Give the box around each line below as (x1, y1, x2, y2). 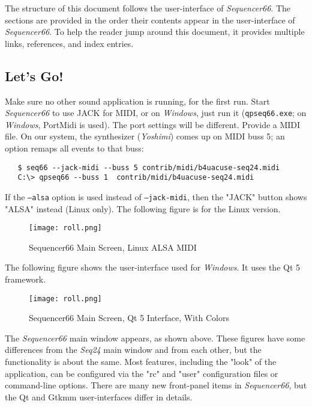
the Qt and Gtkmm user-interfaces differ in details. (5, 390, 193, 403)
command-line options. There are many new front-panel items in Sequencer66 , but (5, 379, 307, 391)
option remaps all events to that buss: (5, 142, 144, 155)
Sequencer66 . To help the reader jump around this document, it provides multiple (5, 25, 305, 38)
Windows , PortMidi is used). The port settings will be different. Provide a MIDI (5, 118, 301, 130)
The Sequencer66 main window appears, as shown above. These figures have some (5, 331, 305, 344)
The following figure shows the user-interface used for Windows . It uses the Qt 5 (5, 261, 301, 274)
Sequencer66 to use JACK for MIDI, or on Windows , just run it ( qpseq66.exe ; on (5, 106, 307, 119)
